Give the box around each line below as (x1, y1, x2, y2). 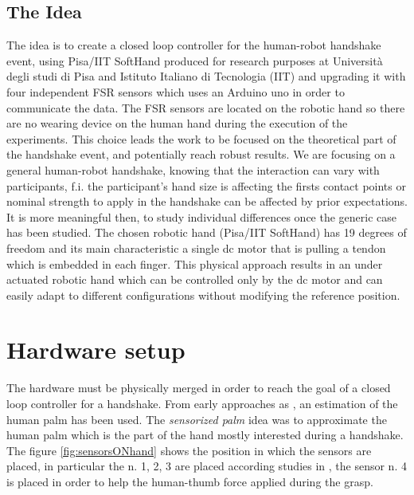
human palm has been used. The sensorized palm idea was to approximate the (6, 411, 387, 427)
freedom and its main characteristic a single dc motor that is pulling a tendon (6, 239, 386, 256)
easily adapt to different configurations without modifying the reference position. (6, 286, 400, 303)
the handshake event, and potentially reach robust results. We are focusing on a (6, 146, 396, 163)
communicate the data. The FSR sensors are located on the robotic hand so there (6, 99, 405, 116)
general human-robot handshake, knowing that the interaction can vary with (6, 161, 380, 178)
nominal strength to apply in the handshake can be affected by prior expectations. (6, 193, 408, 210)
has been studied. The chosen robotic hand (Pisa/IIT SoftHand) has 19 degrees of (6, 224, 407, 241)
